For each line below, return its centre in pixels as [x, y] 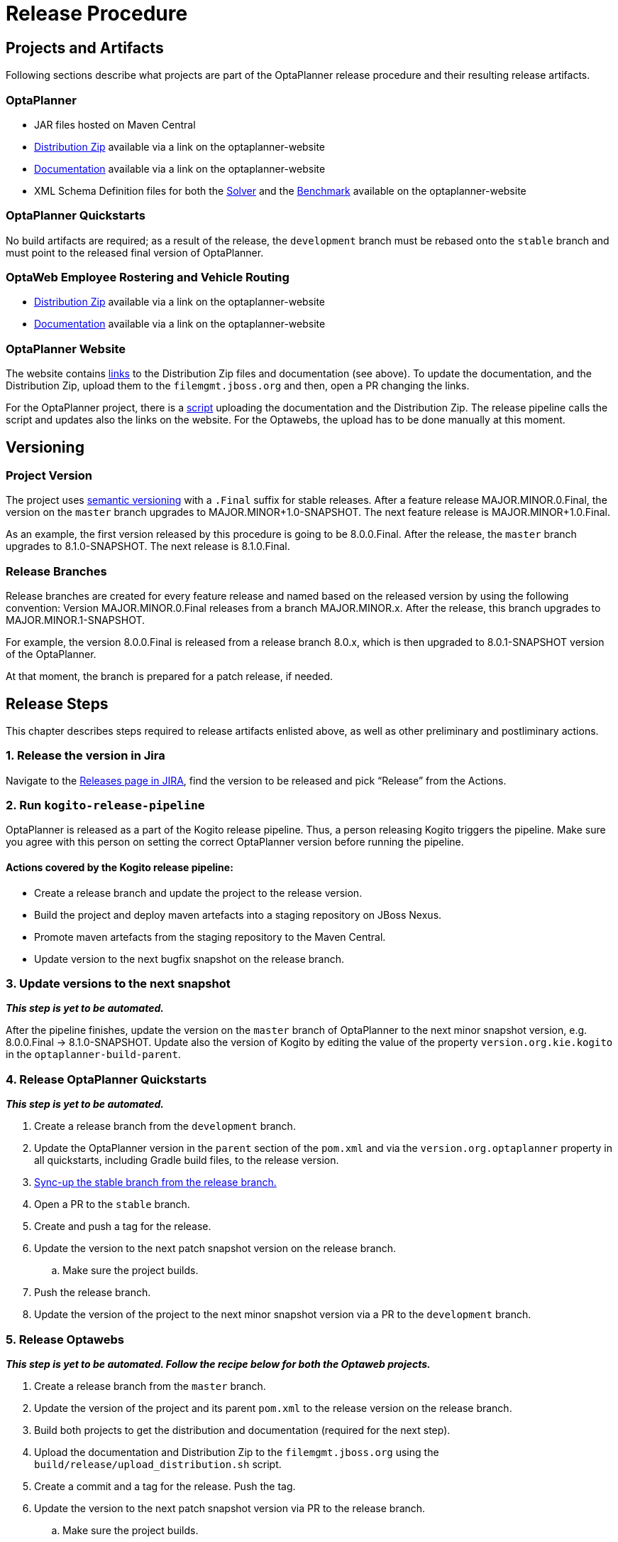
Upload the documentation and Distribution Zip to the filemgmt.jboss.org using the [237, 1452]
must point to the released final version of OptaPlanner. [135, 252]
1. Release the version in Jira [85, 756]
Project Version [49, 476]
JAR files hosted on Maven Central [115, 124]
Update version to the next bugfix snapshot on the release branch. [189, 959]
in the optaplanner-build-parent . [93, 1055]
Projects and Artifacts [85, 48]
